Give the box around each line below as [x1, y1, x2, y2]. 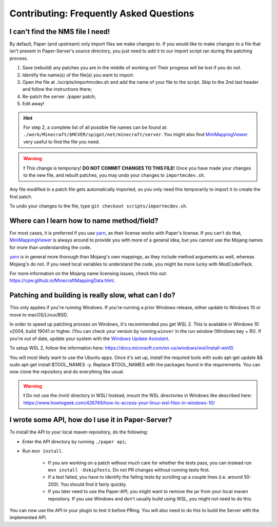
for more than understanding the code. [9, 244, 92, 250]
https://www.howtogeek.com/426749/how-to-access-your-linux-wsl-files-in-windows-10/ [23, 400, 215, 406]
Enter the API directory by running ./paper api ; [22, 438, 127, 444]
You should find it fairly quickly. [61, 481, 127, 487]
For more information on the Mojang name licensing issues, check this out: [9, 270, 167, 276]
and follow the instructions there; [22, 86, 92, 92]
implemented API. [9, 514, 47, 521]
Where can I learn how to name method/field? [9, 216, 159, 225]
